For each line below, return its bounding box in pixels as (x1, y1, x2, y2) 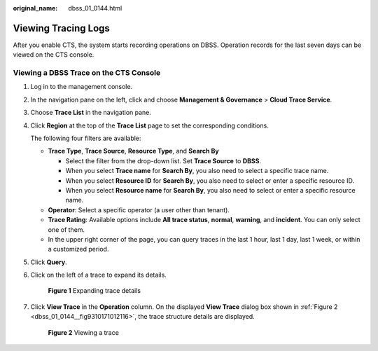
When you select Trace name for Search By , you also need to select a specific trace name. (65, 167, 329, 175)
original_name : (13, 4, 58, 12)
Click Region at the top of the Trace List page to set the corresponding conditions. (30, 121, 269, 130)
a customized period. (48, 245, 109, 254)
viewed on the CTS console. (13, 50, 94, 59)
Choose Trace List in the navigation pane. (30, 109, 152, 117)
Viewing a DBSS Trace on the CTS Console (13, 68, 161, 78)
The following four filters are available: (30, 134, 141, 142)
